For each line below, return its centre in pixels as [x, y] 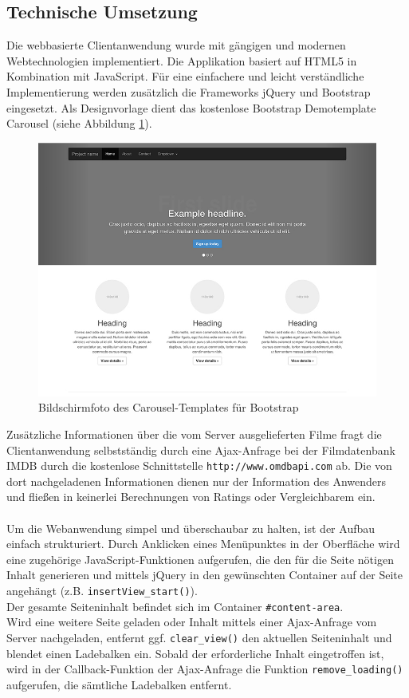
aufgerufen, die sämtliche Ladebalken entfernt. [119, 684]
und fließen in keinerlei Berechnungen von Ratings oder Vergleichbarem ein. [191, 497]
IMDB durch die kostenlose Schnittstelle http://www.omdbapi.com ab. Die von [199, 465]
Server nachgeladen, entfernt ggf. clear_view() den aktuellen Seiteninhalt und [199, 637]
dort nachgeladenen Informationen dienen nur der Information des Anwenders [197, 481]
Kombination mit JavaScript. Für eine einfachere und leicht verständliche [185, 76]
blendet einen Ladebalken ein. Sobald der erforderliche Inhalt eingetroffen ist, [195, 653]
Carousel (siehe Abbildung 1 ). [79, 123]
